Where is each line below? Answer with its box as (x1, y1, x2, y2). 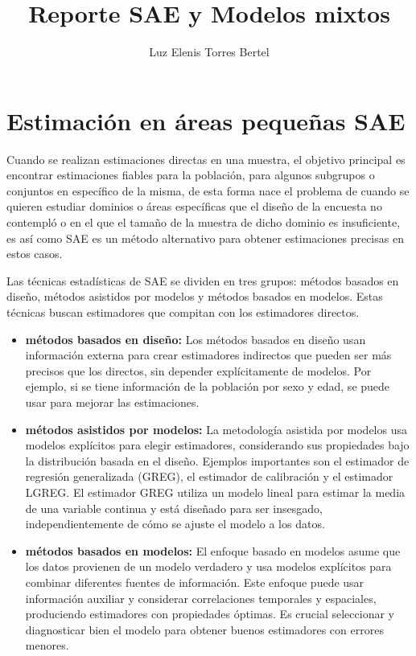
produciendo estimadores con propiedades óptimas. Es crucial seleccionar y (25, 605, 394, 622)
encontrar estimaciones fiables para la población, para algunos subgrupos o (6, 166, 375, 183)
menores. (25, 637, 69, 654)
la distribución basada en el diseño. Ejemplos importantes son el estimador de (25, 452, 410, 469)
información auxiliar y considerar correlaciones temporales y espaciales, (25, 589, 377, 606)
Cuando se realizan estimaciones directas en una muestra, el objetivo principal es (6, 150, 406, 167)
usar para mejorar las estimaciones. (25, 393, 200, 410)
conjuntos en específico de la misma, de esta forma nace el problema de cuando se (6, 182, 410, 199)
